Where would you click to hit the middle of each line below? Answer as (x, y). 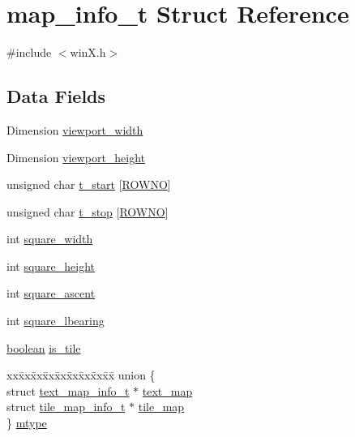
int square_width (50, 239)
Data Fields (56, 96)
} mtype (27, 423)
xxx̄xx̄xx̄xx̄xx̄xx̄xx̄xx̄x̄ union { (81, 375)
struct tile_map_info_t (66, 407)
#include (29, 52)
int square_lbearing (56, 321)
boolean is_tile (44, 347)
